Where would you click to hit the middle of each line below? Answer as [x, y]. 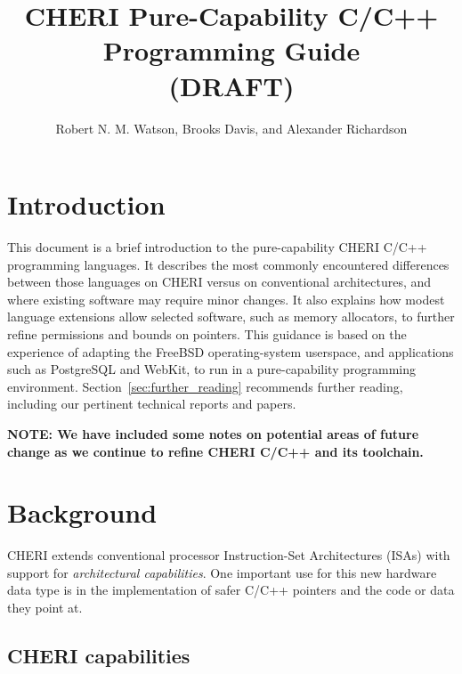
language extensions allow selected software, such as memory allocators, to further [231, 317]
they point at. [45, 608]
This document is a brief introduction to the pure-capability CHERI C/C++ [217, 247]
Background [82, 512]
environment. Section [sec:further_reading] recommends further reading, [205, 386]
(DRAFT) [231, 85]
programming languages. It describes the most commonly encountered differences [228, 264]
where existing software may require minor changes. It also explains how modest [226, 299]
